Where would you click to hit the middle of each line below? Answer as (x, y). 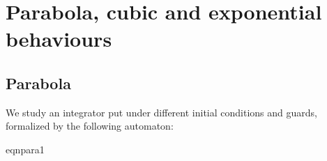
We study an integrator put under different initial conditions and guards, (161, 112)
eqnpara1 (25, 149)
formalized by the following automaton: (90, 126)
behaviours (59, 39)
